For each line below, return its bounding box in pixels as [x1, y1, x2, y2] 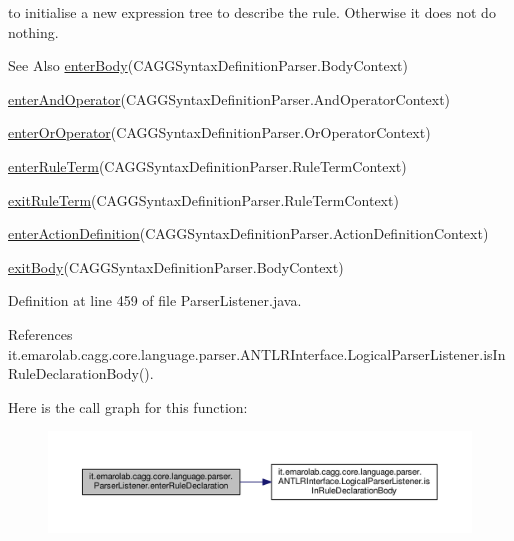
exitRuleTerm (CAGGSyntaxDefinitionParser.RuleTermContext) [8, 189, 399, 210]
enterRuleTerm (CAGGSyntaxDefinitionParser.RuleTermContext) [8, 155, 407, 176]
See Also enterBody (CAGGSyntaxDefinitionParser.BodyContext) [8, 55, 408, 76]
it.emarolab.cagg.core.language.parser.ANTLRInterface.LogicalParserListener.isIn [8, 343, 506, 364]
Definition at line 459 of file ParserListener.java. [8, 290, 302, 311]
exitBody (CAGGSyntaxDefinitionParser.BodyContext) [8, 256, 344, 277]
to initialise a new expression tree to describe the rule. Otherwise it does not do [8, 2, 496, 22]
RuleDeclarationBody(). [8, 363, 154, 384]
